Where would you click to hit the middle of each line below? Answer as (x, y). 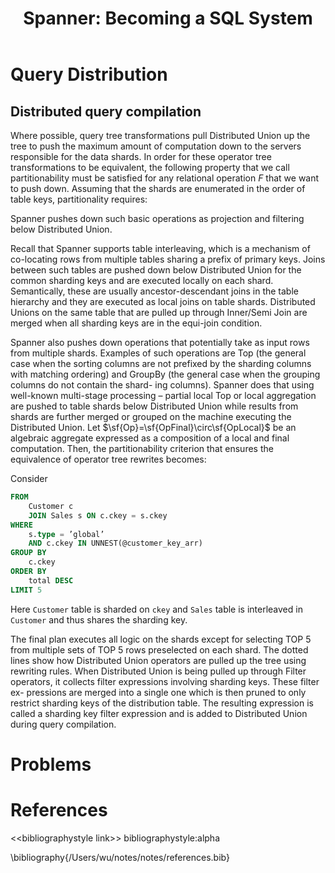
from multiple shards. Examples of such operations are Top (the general (158, 353)
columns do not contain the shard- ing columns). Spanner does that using (162, 385)
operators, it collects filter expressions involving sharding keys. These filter (165, 681)
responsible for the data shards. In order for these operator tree (141, 156)
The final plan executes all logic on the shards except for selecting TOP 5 (161, 639)
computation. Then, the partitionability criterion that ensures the (142, 448)
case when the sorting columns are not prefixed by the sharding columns (161, 363)
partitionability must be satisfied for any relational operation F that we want (165, 178)
